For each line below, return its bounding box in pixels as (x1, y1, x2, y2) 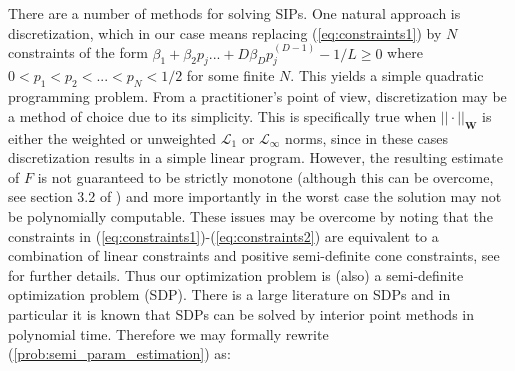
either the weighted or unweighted (8, 127, 217, 148)
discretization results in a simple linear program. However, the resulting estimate (8, 147, 503, 168)
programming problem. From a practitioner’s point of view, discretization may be (8, 86, 507, 107)
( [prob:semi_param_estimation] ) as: (8, 343, 231, 364)
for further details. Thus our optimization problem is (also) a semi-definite (8, 264, 464, 285)
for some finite (186, 65, 275, 86)
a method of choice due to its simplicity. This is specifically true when (8, 105, 437, 126)
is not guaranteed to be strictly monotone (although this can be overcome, (37, 166, 494, 187)
